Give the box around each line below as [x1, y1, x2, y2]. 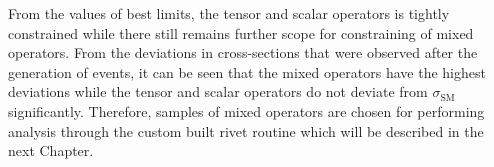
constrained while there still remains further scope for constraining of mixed [8, 22, 474, 43]
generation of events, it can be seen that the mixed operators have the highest [8, 61, 486, 82]
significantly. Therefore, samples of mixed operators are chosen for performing [8, 100, 485, 121]
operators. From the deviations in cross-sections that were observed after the [8, 42, 478, 63]
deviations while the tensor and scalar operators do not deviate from [8, 81, 428, 102]
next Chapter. [8, 140, 94, 161]
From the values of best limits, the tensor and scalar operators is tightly [8, 3, 450, 23]
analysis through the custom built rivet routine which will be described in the [8, 120, 484, 141]
